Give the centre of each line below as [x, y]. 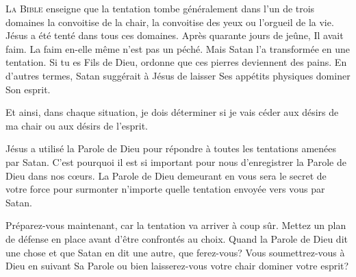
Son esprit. [28, 89]
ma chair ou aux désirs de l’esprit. [77, 125]
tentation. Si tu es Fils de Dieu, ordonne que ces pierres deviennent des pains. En [176, 62]
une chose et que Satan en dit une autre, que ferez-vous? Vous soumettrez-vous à [175, 252]
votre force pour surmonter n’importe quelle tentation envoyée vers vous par [165, 189]
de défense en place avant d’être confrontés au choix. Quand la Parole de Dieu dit [177, 238]
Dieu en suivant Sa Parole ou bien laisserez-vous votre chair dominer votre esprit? [177, 266]
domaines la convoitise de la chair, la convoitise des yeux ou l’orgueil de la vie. [170, 22]
